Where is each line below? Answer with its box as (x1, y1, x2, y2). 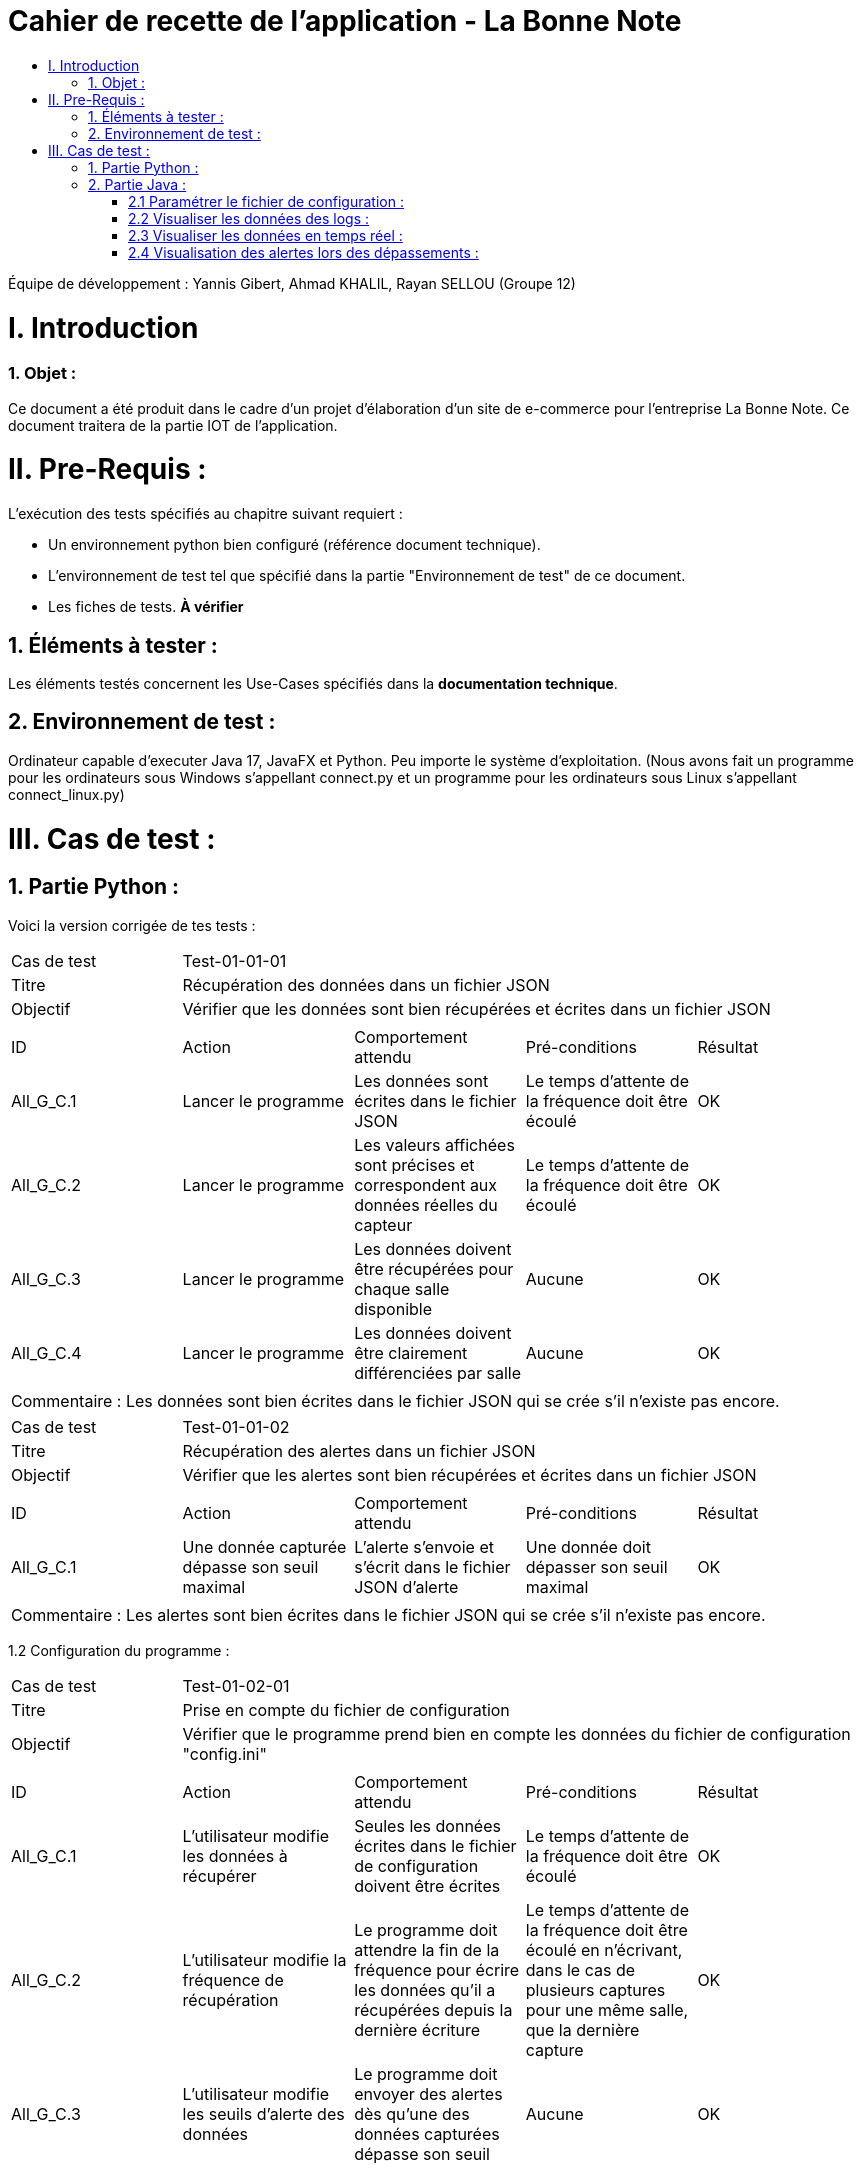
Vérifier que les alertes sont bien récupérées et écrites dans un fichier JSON (182, 1464, 757, 1485)
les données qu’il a (354, 1979, 496, 2000)
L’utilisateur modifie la (182, 1949, 347, 1970)
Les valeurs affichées (354, 1134, 515, 1155)
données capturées (354, 2123, 500, 2144)
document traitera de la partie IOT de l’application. (8, 416, 338, 434)
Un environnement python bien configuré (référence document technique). (48, 536, 541, 554)
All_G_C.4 (11, 1342, 82, 1363)
